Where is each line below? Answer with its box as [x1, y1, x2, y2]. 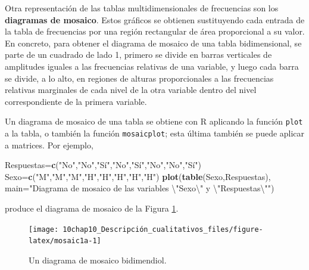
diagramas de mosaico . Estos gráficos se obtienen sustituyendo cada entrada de [5, 13, 305, 26]
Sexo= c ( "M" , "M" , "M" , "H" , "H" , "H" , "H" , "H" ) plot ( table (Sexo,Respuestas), [5, 170, 271, 182]
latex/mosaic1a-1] [29, 237, 101, 246]
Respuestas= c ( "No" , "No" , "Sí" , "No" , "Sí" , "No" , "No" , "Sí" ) [5, 159, 201, 171]
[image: [29, 225, 59, 234]
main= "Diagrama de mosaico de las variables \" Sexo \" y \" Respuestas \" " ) [5, 182, 274, 194]
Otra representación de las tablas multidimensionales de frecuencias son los [5, 2, 279, 14]
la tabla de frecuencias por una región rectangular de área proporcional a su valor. [5, 25, 305, 38]
